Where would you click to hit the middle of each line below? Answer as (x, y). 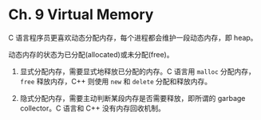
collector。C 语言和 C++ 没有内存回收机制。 (93, 108)
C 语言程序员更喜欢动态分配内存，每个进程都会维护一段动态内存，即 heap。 (133, 37)
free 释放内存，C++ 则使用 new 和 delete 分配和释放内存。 (116, 81)
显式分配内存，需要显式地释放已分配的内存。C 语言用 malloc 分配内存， (137, 71)
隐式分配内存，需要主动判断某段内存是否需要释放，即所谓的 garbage (132, 98)
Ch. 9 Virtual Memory (81, 15)
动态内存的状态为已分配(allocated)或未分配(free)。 (91, 54)
